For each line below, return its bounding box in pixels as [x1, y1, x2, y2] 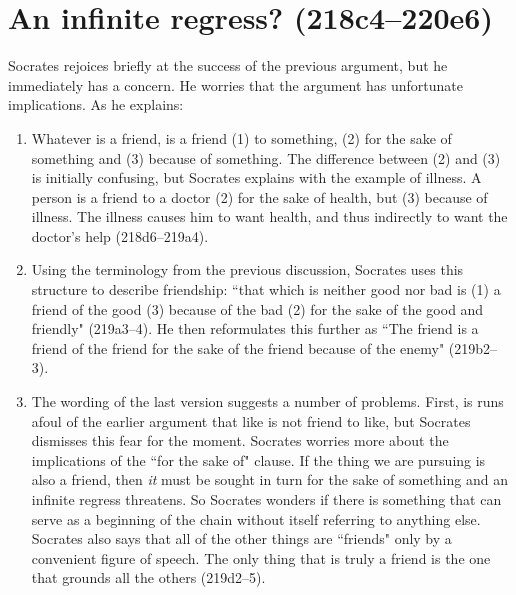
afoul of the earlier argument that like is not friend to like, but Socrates [31, 410, 471, 431]
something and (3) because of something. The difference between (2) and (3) [31, 147, 501, 168]
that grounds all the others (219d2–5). [31, 567, 266, 588]
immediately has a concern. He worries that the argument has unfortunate [8, 74, 464, 95]
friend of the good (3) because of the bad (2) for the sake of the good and [31, 298, 484, 319]
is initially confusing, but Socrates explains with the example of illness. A [31, 167, 482, 188]
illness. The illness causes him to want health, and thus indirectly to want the [31, 206, 508, 227]
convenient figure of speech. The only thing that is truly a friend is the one [31, 547, 491, 568]
